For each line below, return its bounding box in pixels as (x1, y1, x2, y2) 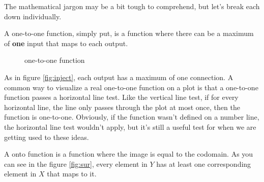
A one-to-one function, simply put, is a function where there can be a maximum (4, 28, 254, 39)
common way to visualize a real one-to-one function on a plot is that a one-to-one (4, 82, 258, 92)
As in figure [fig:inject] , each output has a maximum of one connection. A (4, 71, 233, 82)
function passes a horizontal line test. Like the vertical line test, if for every (4, 92, 239, 102)
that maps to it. (47, 168, 97, 179)
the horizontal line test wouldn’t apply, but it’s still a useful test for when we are (4, 121, 256, 132)
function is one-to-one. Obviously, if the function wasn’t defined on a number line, (4, 112, 259, 122)
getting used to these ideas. (4, 131, 89, 142)
